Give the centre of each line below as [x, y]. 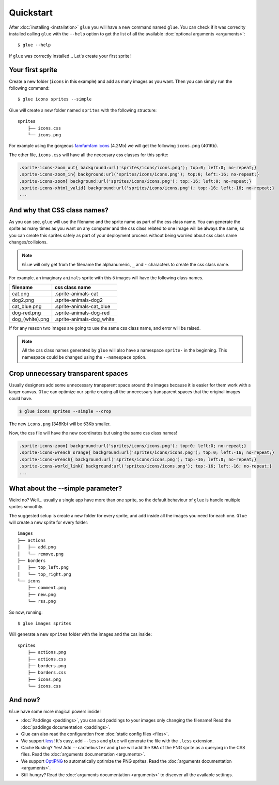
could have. [21, 399]
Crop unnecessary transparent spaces [69, 373]
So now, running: [26, 612]
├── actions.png [47, 652]
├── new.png [42, 594]
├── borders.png [47, 666]
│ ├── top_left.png [43, 568]
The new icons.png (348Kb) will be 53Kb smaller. [60, 424]
